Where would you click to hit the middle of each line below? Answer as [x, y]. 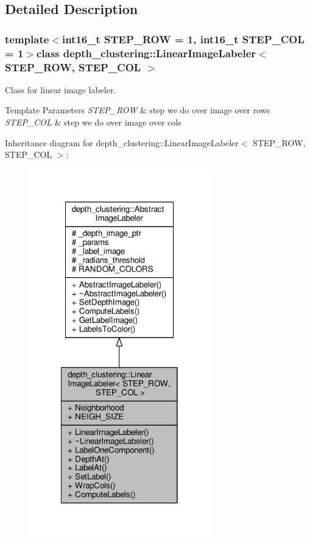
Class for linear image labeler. [61, 89]
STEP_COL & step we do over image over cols [93, 122]
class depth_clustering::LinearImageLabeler [146, 53]
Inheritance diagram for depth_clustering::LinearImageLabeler [122, 142]
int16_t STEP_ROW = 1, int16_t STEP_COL [183, 39]
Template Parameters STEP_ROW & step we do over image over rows [138, 110]
